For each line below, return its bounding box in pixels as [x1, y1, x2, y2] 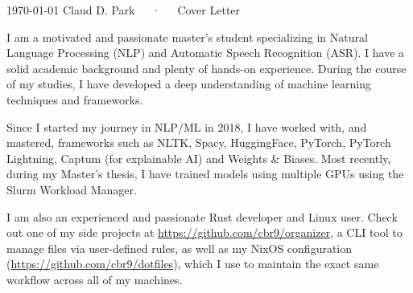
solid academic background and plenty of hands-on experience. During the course [6, 59, 407, 76]
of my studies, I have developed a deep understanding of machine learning [6, 75, 371, 92]
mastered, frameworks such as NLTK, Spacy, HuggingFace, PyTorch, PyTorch [6, 134, 391, 151]
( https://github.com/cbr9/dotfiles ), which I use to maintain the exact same [6, 255, 379, 272]
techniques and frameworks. [6, 91, 143, 108]
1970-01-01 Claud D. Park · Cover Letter [6, 2, 241, 18]
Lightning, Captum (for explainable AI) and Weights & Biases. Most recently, [6, 149, 391, 166]
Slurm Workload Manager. [6, 181, 137, 197]
